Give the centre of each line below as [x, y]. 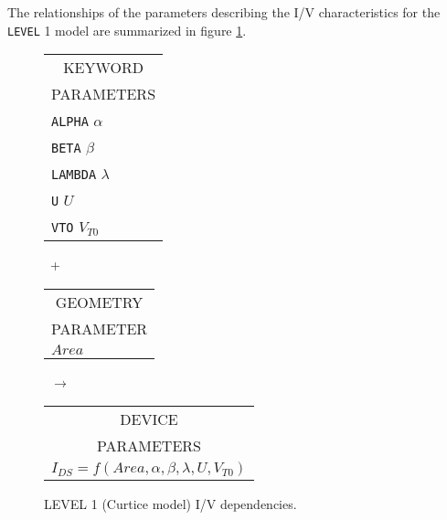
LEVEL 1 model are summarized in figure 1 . [127, 30]
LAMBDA [74, 175]
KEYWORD [103, 68]
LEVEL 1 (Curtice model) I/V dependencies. [170, 504]
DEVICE [149, 419]
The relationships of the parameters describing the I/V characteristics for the [224, 12]
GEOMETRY [99, 302]
